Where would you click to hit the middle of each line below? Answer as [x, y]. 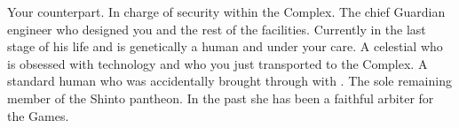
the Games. [38, 115]
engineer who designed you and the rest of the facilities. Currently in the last [217, 29]
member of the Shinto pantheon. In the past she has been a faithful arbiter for [221, 98]
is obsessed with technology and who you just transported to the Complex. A [218, 63]
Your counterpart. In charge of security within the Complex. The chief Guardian [226, 11]
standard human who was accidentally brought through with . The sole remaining [229, 81]
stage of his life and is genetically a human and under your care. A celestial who [225, 46]
